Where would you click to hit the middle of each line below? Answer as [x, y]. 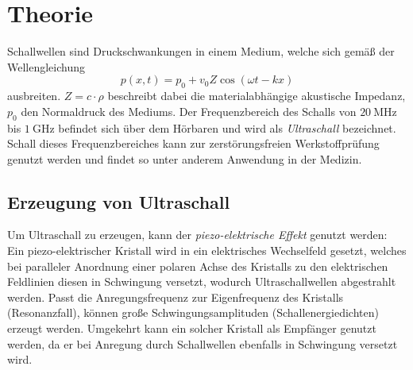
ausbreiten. [34, 96]
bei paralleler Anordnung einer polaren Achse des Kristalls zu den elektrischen [198, 266]
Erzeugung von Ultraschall [119, 201]
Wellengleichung [46, 66]
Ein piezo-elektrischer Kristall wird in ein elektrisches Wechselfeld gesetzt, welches [207, 251]
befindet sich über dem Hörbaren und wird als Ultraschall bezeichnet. [227, 127]
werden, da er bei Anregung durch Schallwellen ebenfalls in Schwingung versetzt [203, 343]
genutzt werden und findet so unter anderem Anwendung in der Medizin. [185, 158]
